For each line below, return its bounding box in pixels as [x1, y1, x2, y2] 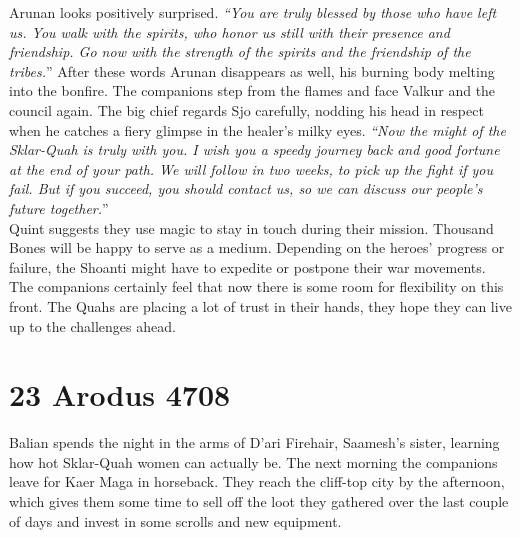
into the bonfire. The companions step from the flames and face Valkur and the [9, 80, 496, 101]
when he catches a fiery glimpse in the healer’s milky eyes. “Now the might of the [9, 119, 506, 140]
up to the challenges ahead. [9, 315, 176, 336]
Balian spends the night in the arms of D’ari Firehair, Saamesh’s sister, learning [9, 432, 500, 453]
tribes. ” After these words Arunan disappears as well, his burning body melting [9, 60, 495, 81]
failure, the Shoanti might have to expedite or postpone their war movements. [9, 256, 486, 277]
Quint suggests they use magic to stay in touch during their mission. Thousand [9, 217, 494, 238]
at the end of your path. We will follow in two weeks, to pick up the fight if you [9, 158, 494, 179]
